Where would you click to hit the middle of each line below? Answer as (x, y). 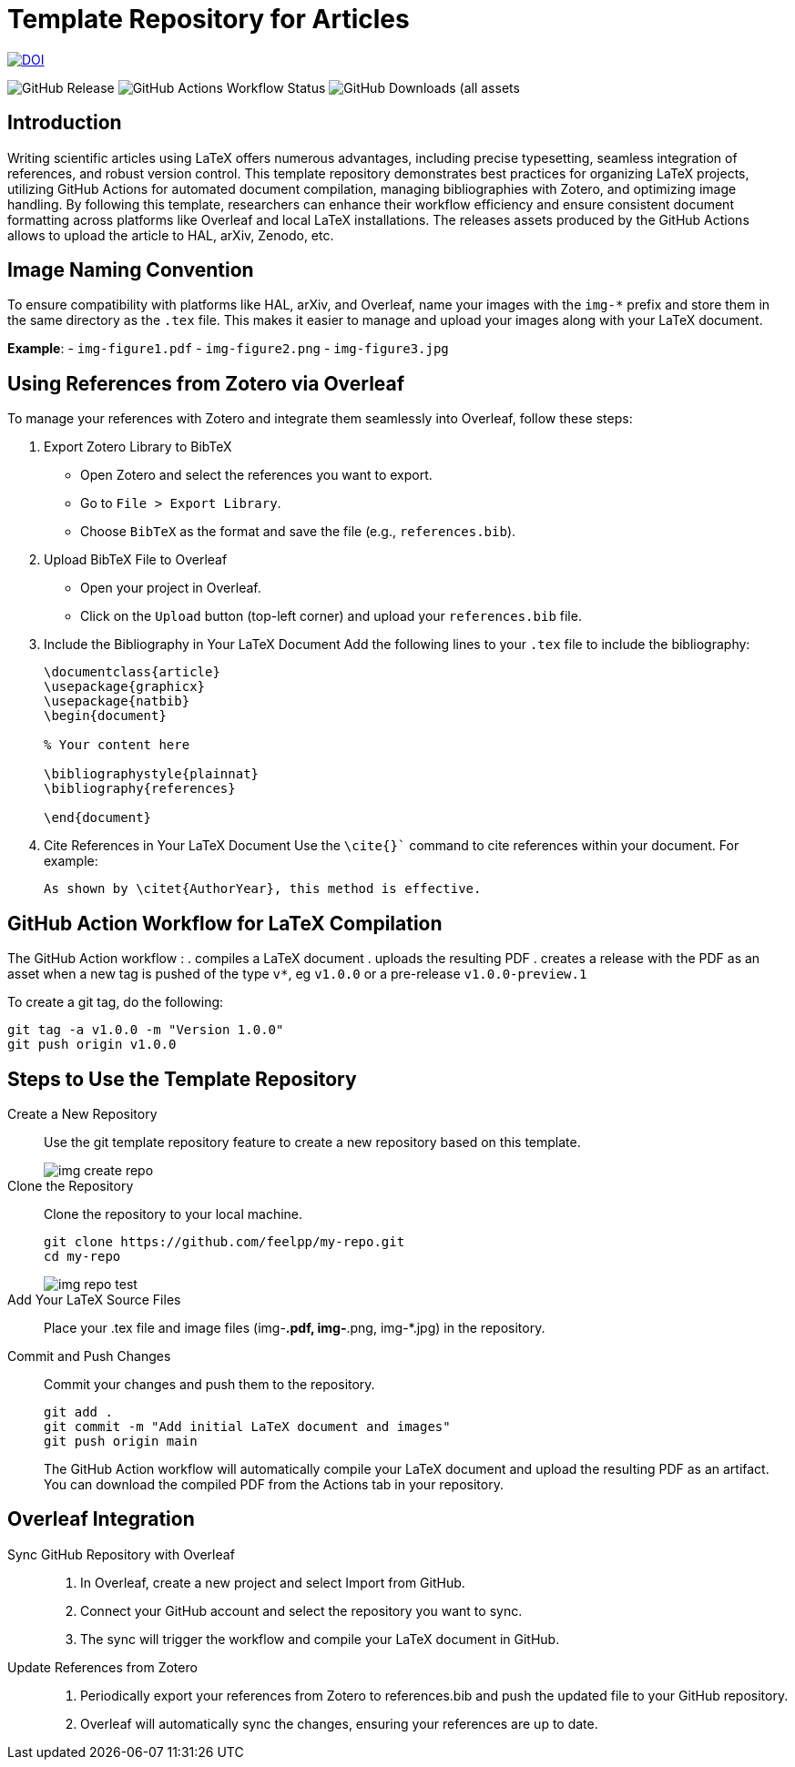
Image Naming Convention (131, 270)
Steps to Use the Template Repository (182, 1079)
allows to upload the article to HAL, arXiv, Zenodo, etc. (171, 235)
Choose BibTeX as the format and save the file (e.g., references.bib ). (298, 532)
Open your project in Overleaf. (171, 588)
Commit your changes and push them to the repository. (209, 1384)
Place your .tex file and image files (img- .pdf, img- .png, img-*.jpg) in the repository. (295, 1327)
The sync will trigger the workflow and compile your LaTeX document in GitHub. (320, 1639)
